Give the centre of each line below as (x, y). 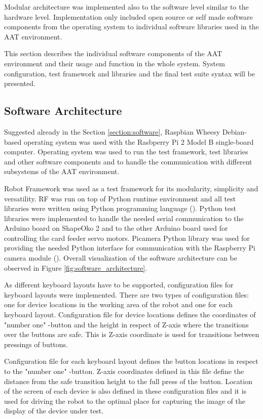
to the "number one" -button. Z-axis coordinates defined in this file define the (124, 371)
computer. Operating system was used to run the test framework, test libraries (126, 152)
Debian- (234, 131)
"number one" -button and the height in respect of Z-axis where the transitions (126, 324)
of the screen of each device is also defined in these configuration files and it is (125, 391)
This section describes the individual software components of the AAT (113, 53)
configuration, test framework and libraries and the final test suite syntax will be (129, 73)
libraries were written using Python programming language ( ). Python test (120, 208)
